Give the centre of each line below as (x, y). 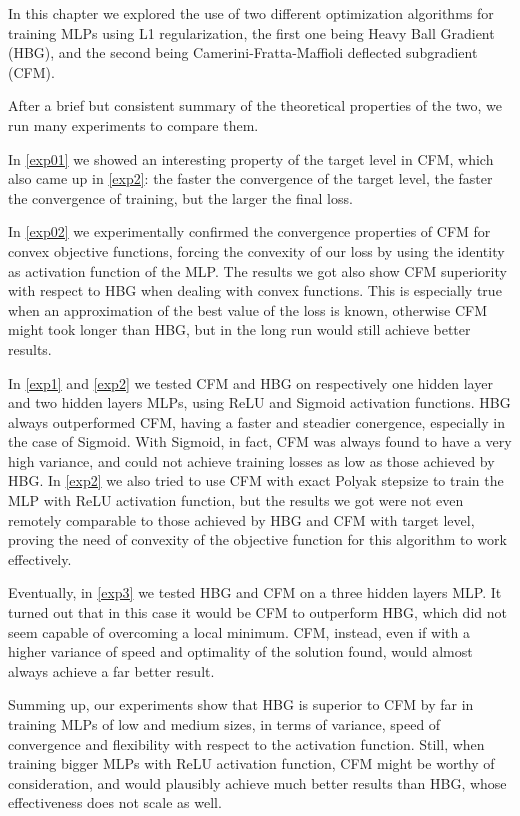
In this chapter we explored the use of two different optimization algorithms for (251, 13)
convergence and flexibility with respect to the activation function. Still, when (246, 743)
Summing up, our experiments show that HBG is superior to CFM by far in (241, 704)
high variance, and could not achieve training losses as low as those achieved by (251, 460)
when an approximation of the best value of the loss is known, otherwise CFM (247, 309)
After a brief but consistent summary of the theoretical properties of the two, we (255, 105)
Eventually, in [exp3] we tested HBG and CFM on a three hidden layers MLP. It (255, 592)
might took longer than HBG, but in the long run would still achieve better (239, 329)
